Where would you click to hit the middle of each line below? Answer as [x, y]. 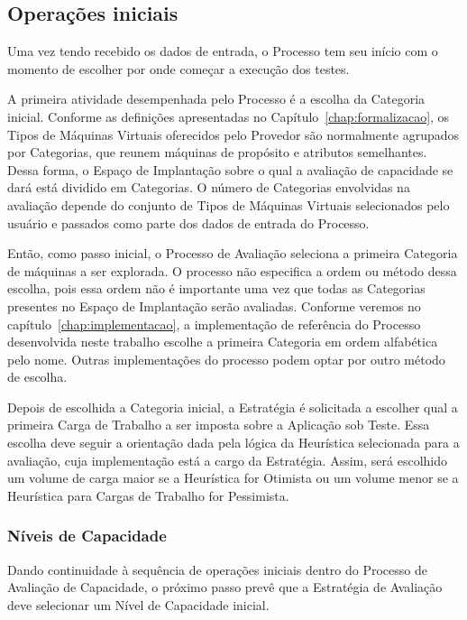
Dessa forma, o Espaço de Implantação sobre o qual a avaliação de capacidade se [230, 169]
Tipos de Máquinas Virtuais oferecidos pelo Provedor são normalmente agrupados [233, 134]
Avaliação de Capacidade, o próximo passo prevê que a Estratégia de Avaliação [225, 587]
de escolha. [37, 377]
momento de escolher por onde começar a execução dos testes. [179, 68]
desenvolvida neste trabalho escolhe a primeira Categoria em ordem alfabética [223, 342]
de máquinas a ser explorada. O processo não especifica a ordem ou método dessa [232, 270]
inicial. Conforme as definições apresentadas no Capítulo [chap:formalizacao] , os [229, 116]
